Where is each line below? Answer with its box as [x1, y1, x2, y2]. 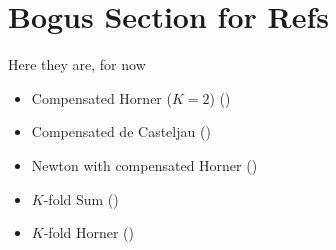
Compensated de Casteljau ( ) [31, 121, 211, 142]
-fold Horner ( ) [43, 222, 135, 243]
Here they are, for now [8, 54, 146, 75]
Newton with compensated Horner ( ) [31, 154, 258, 175]
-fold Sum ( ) [43, 188, 119, 209]
